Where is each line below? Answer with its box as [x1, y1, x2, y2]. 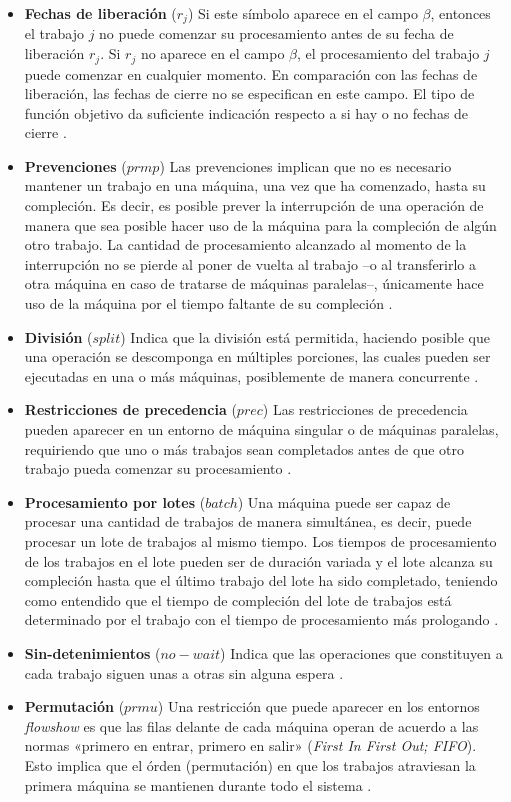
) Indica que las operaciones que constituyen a [220, 642, 503, 663]
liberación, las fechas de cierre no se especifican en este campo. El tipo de [24, 83, 475, 104]
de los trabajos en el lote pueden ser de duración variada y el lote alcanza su [24, 550, 493, 571]
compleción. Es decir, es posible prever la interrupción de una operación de [24, 195, 484, 216]
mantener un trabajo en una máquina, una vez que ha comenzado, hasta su [24, 175, 486, 196]
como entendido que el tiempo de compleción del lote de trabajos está [24, 589, 452, 610]
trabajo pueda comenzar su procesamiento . [24, 458, 292, 479]
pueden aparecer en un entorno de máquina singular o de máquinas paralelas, [24, 419, 499, 439]
